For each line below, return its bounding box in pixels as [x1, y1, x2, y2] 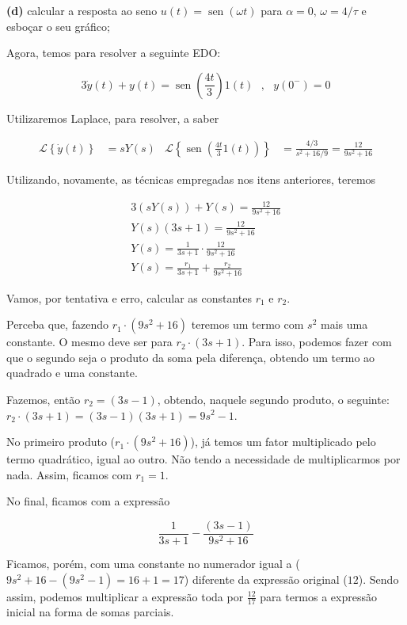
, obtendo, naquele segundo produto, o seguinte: [157, 391, 390, 407]
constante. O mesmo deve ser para [6, 333, 173, 350]
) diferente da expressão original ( [184, 570, 348, 587]
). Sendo [358, 570, 399, 587]
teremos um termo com [191, 316, 304, 333]
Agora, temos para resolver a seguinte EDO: [6, 44, 221, 61]
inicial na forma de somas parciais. [6, 604, 174, 620]
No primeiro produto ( [6, 433, 116, 450]
